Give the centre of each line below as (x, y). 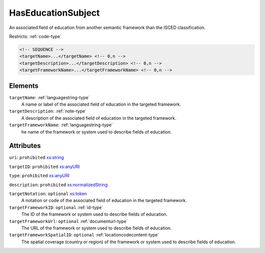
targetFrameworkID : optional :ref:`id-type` (56, 207)
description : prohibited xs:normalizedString (58, 185)
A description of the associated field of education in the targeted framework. (99, 118)
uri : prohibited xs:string (37, 158)
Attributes (25, 146)
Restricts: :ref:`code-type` (35, 36)
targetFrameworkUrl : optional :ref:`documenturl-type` (68, 221)
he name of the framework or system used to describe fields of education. (96, 132)
